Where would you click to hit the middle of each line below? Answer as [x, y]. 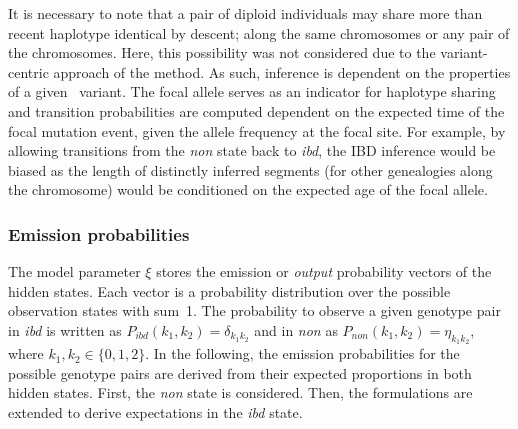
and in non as [296, 329]
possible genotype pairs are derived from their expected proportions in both [240, 372]
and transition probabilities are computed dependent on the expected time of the [256, 110]
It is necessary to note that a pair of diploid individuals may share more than [245, 13]
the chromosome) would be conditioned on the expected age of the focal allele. [248, 189]
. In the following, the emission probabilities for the [302, 353]
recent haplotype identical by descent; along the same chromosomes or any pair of [259, 32]
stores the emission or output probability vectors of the [324, 271]
